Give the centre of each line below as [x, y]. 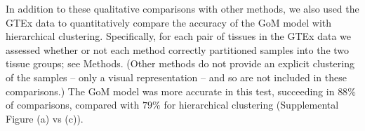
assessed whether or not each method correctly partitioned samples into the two [178, 49]
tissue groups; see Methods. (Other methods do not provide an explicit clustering [180, 63]
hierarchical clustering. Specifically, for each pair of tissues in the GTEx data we [178, 36]
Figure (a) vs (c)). [45, 118]
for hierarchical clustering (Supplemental [251, 105]
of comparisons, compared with [73, 105]
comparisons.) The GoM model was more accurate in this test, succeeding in [170, 91]
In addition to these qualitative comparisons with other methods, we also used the [182, 8]
